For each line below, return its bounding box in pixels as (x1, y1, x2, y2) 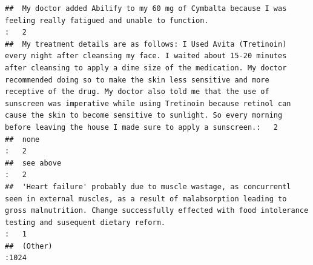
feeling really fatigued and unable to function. (5, 16, 209, 25)
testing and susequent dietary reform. (5, 218, 165, 227)
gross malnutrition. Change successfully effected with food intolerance (5, 206, 309, 215)
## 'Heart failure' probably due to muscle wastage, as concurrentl (5, 182, 291, 191)
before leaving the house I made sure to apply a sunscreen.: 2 (5, 122, 278, 132)
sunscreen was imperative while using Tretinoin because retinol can (5, 99, 291, 108)
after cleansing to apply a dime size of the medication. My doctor (5, 63, 287, 72)
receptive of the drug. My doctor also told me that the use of (5, 87, 269, 96)
